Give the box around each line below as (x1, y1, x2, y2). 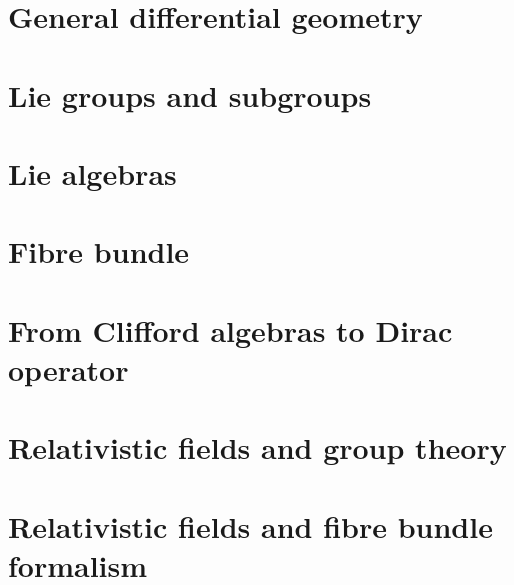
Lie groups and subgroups (8, 74, 372, 115)
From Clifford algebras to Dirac (8, 309, 453, 350)
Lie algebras (8, 152, 177, 193)
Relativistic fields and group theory (8, 427, 507, 468)
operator (8, 348, 129, 389)
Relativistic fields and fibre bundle (8, 505, 493, 546)
